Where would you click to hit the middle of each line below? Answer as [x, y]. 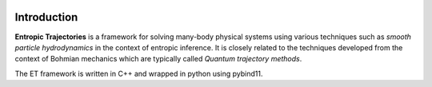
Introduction [46, 17]
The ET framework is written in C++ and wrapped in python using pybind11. [139, 73]
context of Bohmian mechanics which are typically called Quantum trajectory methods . [158, 59]
